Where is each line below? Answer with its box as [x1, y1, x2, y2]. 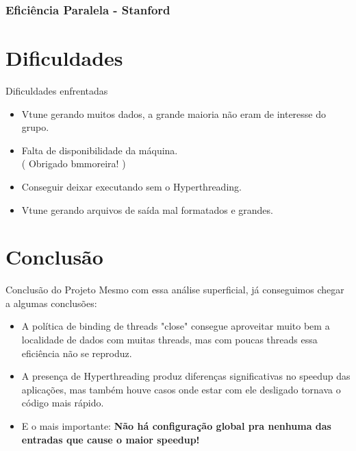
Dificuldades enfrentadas [5, 83, 108, 97]
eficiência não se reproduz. [21, 345, 132, 360]
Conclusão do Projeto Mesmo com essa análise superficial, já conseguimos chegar [5, 282, 344, 297]
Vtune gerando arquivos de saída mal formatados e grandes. [21, 202, 273, 217]
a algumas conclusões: [5, 295, 97, 310]
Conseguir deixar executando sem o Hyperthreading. [21, 179, 242, 193]
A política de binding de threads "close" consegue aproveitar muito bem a [21, 319, 330, 333]
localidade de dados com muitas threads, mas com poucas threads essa [21, 332, 318, 347]
